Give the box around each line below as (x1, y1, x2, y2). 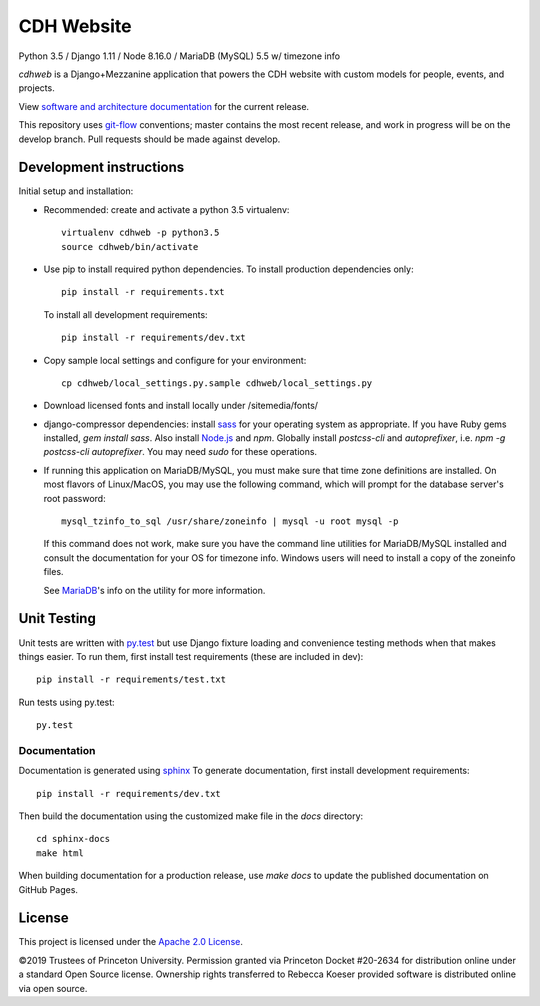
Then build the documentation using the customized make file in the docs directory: (18, 810, 364, 822)
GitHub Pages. (18, 883, 79, 895)
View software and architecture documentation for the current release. (18, 100, 310, 112)
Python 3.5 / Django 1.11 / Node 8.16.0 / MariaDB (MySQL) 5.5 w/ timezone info (18, 50, 340, 62)
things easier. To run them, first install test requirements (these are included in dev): (18, 650, 364, 662)
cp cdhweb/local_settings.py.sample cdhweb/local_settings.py (61, 377, 373, 389)
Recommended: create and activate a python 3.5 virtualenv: (43, 203, 290, 215)
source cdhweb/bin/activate (61, 241, 199, 252)
